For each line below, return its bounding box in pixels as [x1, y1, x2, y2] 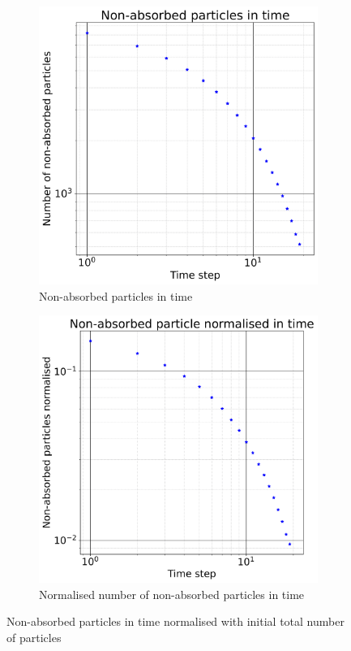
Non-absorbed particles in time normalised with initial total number [6, 613, 345, 630]
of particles [6, 628, 62, 645]
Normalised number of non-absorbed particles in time [39, 585, 305, 602]
